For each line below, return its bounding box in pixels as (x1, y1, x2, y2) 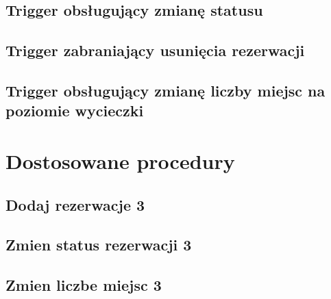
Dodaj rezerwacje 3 (5, 194, 145, 215)
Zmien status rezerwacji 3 (5, 234, 192, 255)
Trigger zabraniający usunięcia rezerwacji (5, 40, 305, 61)
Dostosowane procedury (5, 146, 235, 174)
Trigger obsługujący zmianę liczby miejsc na (5, 79, 326, 101)
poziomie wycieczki (5, 100, 144, 121)
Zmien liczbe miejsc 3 (5, 274, 162, 296)
